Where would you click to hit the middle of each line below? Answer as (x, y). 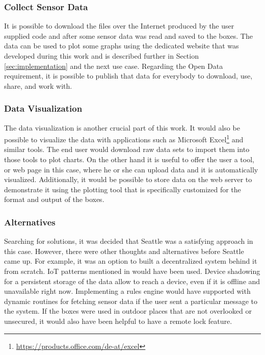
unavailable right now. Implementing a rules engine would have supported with (127, 291)
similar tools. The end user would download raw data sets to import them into (127, 149)
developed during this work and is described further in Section (101, 56)
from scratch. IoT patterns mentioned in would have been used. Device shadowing (132, 271)
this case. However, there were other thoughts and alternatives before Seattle (124, 251)
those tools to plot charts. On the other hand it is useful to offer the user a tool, (129, 159)
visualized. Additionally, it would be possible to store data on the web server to (128, 179)
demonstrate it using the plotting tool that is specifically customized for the (123, 189)
